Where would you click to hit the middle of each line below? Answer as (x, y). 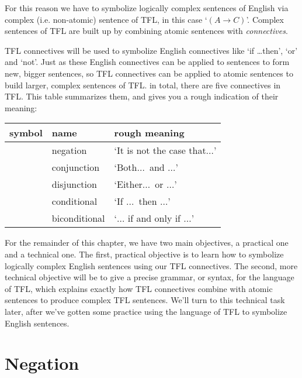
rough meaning (149, 133)
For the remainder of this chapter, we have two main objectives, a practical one (147, 243)
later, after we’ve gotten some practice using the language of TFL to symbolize (146, 311)
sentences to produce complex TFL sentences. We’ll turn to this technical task (145, 300)
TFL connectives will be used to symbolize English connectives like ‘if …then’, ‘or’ (151, 50)
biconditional (78, 218)
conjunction (76, 167)
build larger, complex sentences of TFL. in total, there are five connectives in (143, 85)
